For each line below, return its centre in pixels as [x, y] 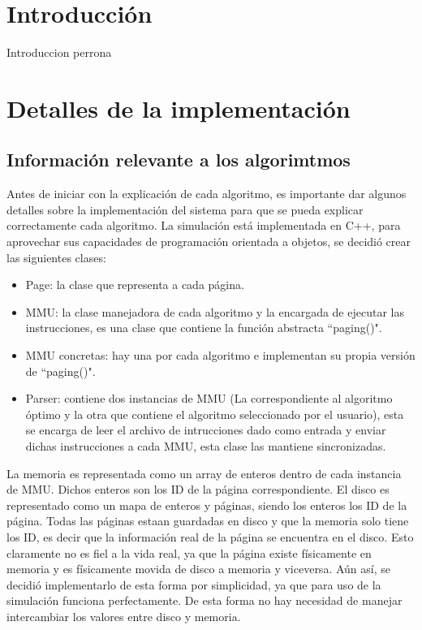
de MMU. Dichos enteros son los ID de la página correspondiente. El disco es [198, 489]
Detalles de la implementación [179, 108]
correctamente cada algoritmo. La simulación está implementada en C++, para [204, 225]
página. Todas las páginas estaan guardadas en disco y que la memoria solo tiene [208, 521]
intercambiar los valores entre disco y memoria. [124, 616]
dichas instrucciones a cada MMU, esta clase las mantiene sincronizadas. [206, 446]
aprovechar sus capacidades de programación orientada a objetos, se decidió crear [209, 242]
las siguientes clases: [56, 257]
